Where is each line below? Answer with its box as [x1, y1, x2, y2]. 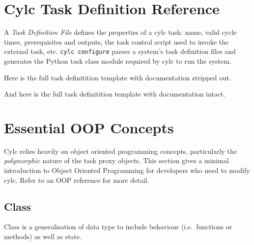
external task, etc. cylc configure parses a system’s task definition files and [4, 46, 236, 56]
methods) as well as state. [4, 231, 82, 242]
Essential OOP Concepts [4, 117, 174, 137]
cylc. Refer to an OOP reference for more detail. [4, 174, 149, 185]
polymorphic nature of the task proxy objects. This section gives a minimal [4, 155, 229, 166]
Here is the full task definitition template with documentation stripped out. [4, 72, 231, 82]
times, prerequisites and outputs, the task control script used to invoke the [4, 36, 229, 47]
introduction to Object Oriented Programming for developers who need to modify [4, 165, 250, 175]
